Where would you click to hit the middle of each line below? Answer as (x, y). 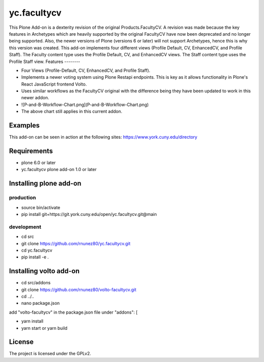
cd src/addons (36, 283)
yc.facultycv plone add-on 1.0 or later (59, 170)
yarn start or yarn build (44, 328)
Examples (24, 125)
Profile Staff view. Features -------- (45, 62)
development (25, 227)
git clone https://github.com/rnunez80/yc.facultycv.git (76, 243)
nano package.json (41, 303)
